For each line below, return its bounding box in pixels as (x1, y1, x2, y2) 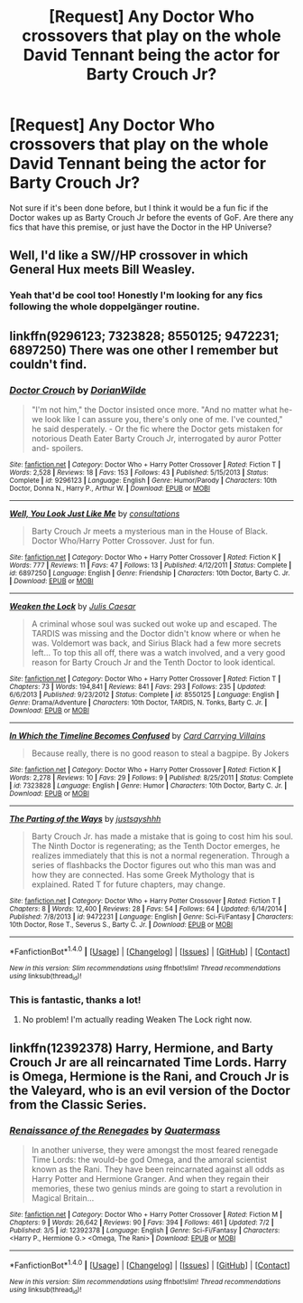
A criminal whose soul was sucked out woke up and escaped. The (31, 618, 278, 629)
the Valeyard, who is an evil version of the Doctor (9, 1082, 290, 1098)
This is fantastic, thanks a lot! (9, 993, 142, 1006)
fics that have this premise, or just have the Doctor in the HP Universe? (9, 222, 272, 232)
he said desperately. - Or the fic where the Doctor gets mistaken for (31, 423, 284, 434)
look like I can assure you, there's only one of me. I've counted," (44, 413, 283, 424)
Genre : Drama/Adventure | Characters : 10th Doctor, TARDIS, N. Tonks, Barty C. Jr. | (9, 698, 268, 707)
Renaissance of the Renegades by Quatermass (9, 1124, 221, 1137)
